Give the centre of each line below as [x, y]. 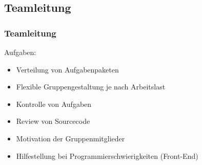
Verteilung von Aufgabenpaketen [67, 69]
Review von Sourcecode [53, 121]
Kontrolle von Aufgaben [54, 104]
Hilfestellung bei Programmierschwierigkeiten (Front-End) [107, 155]
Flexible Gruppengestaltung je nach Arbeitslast [91, 87]
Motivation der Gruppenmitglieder [70, 138]
